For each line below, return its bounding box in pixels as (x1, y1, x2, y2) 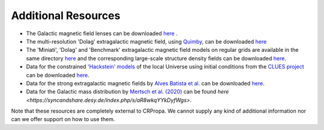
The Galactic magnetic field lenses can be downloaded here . (26, 30, 178, 37)
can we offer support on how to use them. (11, 116, 115, 123)
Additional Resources (11, 9, 121, 22)
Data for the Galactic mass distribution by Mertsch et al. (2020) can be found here (26, 88, 229, 95)
